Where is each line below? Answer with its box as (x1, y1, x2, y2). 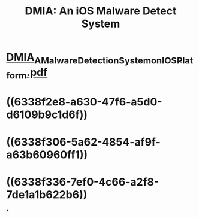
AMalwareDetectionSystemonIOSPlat (34, 54, 194, 66)
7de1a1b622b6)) (6, 187, 88, 201)
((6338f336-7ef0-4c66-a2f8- (6, 175, 159, 189)
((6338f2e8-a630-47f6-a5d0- (6, 95, 162, 108)
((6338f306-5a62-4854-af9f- (6, 135, 161, 149)
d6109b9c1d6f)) (6, 108, 88, 121)
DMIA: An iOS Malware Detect (25, 4, 177, 18)
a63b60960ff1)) (6, 148, 88, 161)
